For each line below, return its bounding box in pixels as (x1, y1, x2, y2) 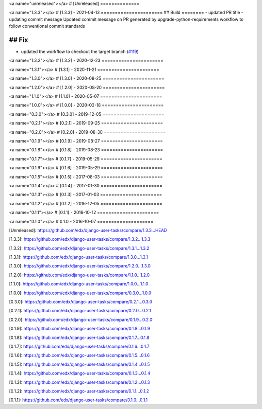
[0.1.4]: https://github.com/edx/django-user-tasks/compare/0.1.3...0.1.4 (9, 370, 150, 376)
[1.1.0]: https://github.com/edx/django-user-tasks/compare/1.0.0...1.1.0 (9, 281, 148, 287)
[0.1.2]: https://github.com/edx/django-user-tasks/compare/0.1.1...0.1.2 (9, 388, 149, 394)
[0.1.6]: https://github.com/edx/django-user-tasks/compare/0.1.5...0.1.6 (9, 353, 150, 358)
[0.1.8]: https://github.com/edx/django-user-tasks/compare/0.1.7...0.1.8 (9, 335, 150, 340)
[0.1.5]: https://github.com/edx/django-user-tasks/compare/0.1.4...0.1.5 (9, 361, 150, 367)
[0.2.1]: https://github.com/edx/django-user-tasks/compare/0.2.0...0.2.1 (9, 308, 151, 314)
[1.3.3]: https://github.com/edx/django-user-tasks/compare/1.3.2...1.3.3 (9, 236, 150, 242)
